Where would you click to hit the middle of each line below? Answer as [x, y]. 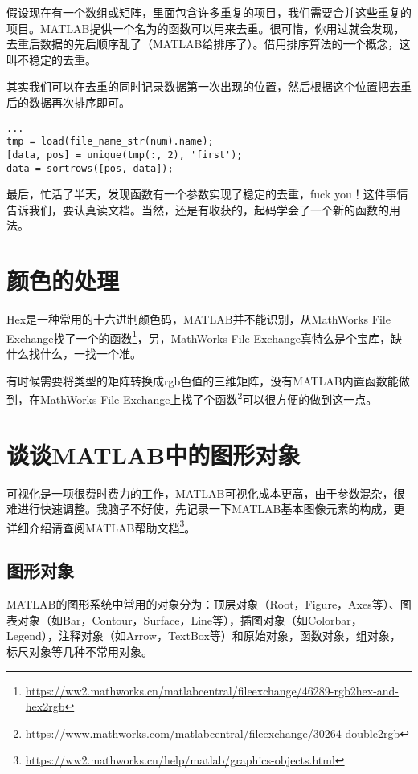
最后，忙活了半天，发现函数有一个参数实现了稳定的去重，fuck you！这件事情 [207, 194]
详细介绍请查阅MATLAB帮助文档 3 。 [101, 526]
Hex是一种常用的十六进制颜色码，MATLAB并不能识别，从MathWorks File [199, 319]
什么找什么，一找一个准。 [74, 353]
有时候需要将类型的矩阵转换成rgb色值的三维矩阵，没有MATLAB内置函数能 [203, 380]
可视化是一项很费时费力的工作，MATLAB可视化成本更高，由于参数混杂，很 [206, 493]
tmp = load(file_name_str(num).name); [110, 142]
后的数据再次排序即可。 [68, 102]
